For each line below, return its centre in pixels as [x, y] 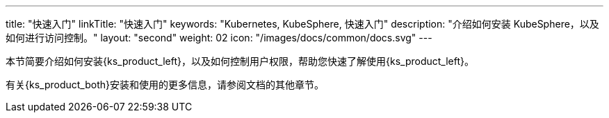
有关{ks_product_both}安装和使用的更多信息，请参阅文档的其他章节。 [165, 85]
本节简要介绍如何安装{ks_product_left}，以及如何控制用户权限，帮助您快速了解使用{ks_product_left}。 [240, 61]
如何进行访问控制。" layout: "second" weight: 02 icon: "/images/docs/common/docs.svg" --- [219, 38]
